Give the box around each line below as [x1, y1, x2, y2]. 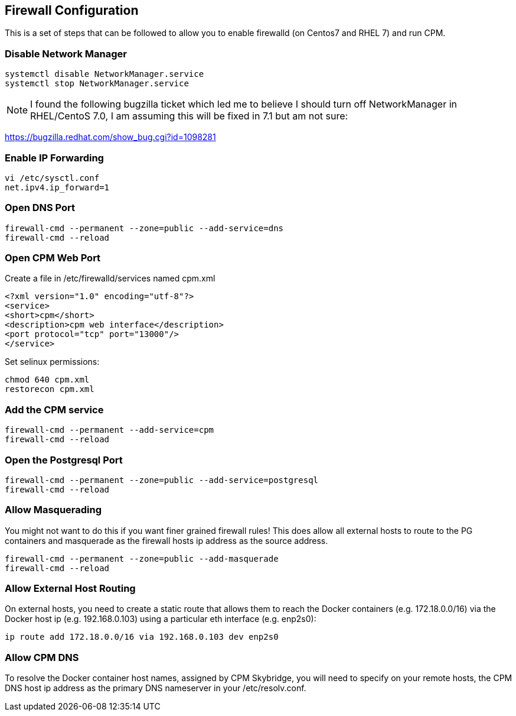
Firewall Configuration [5, 3, 139, 18]
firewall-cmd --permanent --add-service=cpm [5, 425, 214, 435]
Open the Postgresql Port [5, 453, 123, 466]
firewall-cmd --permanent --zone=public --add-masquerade [5, 553, 279, 563]
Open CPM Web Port [5, 252, 101, 264]
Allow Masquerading [5, 504, 102, 516]
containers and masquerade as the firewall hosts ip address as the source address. [5, 535, 328, 546]
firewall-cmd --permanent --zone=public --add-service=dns [5, 223, 284, 233]
